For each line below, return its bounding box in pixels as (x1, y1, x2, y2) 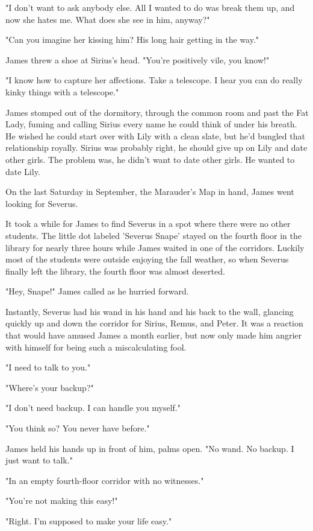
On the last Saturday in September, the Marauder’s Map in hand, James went (5, 185, 294, 198)
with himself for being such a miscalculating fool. (5, 340, 187, 353)
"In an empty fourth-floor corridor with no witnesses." (5, 474, 204, 486)
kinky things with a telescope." (5, 85, 119, 98)
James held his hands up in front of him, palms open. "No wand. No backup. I (5, 442, 294, 454)
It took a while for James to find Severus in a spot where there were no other (5, 217, 291, 230)
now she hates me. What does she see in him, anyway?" (5, 13, 210, 25)
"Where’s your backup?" (5, 381, 94, 393)
